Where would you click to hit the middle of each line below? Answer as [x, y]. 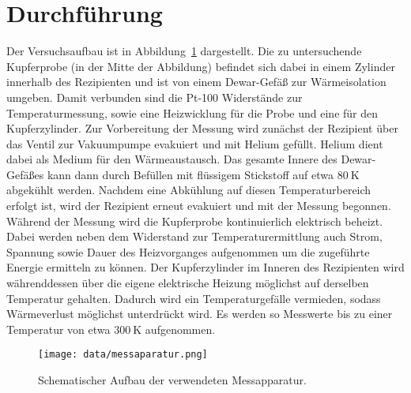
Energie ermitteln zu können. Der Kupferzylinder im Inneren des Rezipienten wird [205, 267]
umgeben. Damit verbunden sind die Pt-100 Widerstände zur [155, 97]
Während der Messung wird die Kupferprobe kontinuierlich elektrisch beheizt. [195, 221]
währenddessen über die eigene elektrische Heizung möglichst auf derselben [188, 283]
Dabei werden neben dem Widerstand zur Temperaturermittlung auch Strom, [194, 236]
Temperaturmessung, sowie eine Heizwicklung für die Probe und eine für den [192, 112]
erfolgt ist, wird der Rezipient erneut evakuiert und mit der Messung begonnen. [199, 206]
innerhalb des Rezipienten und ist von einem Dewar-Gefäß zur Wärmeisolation [196, 82]
